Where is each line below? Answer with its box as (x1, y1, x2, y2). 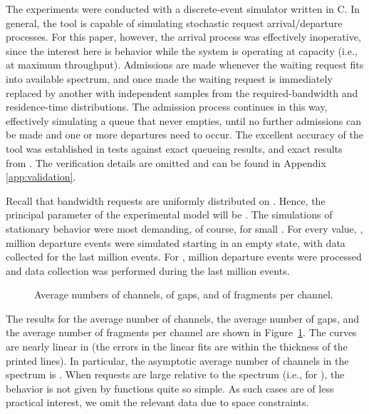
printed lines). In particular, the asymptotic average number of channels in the (6, 353, 349, 368)
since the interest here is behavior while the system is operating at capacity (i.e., (6, 43, 358, 58)
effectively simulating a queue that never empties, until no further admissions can (6, 113, 362, 128)
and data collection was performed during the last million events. (6, 263, 290, 278)
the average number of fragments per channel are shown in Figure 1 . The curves (6, 325, 357, 340)
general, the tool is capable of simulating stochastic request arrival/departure (6, 15, 343, 30)
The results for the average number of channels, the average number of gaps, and (6, 310, 359, 325)
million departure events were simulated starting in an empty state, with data (6, 235, 345, 250)
